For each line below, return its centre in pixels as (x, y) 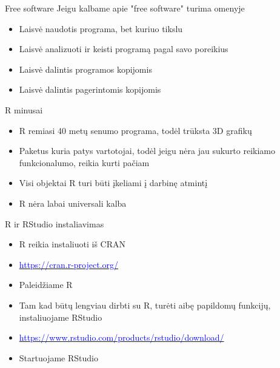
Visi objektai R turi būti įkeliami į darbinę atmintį (113, 183)
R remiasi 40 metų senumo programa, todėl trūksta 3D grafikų (135, 130)
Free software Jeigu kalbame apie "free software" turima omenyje (125, 8)
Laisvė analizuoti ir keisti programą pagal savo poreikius (124, 49)
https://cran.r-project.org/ (69, 264)
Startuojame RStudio (58, 357)
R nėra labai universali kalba (73, 203)
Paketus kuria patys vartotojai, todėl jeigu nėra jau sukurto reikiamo (147, 151)
